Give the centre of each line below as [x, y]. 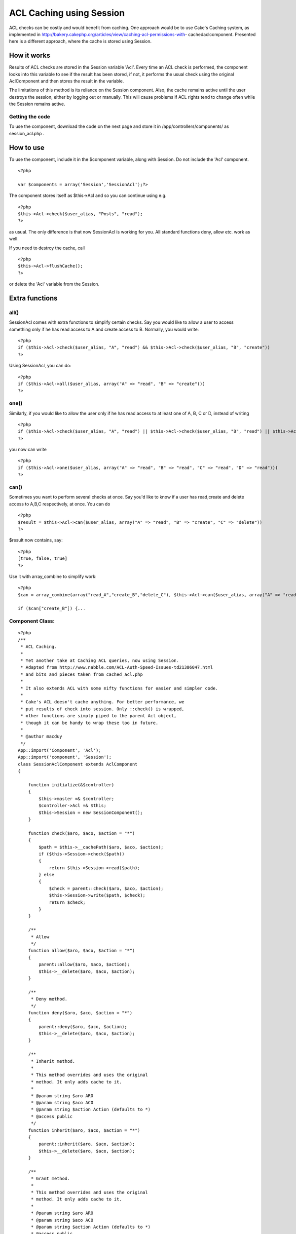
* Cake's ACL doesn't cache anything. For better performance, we [102, 702]
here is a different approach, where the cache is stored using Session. [80, 41]
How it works [30, 56]
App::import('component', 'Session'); [65, 757]
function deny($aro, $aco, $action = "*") [80, 1013]
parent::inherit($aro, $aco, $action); [87, 1144]
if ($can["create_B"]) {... [52, 609]
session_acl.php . [27, 133]
